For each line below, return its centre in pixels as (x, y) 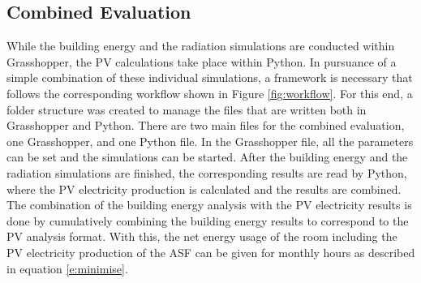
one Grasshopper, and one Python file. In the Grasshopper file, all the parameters (210, 141)
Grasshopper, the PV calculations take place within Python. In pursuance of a (202, 61)
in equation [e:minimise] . (67, 268)
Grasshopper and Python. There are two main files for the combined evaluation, (206, 125)
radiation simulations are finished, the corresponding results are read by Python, (207, 172)
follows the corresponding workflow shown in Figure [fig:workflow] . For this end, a (210, 93)
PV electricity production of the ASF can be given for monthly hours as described (211, 252)
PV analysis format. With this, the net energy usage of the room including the (202, 236)
